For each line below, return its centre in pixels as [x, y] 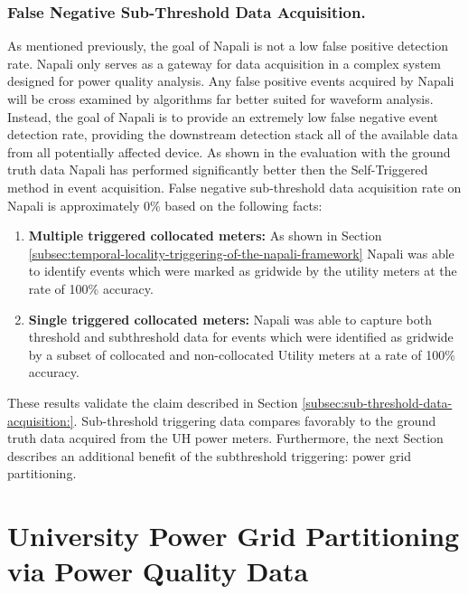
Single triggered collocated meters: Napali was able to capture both [230, 319]
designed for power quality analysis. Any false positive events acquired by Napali [231, 81]
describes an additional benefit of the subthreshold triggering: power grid [210, 455]
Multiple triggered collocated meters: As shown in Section [205, 236]
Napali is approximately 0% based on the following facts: [165, 205]
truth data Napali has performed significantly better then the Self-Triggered [218, 170]
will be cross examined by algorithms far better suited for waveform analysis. [220, 99]
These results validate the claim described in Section [153, 402]
